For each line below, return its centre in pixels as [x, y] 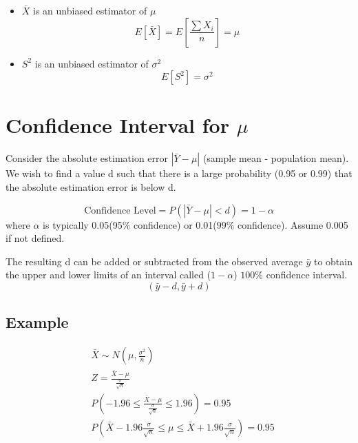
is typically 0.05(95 [83, 224]
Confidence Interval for [117, 125]
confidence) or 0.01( [175, 224]
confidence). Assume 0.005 [293, 224]
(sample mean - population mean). [276, 158]
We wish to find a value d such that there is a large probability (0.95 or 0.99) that [179, 173]
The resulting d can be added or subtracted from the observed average [154, 261]
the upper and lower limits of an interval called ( [108, 275]
